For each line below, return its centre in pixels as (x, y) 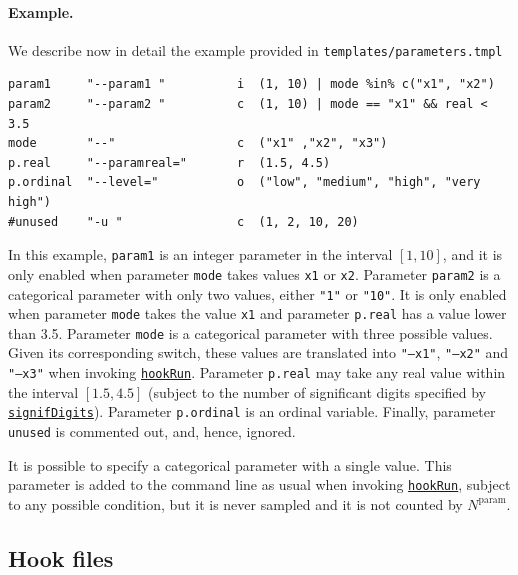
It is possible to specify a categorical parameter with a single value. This (230, 464)
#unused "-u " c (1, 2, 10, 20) (183, 221)
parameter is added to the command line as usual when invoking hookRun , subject (259, 484)
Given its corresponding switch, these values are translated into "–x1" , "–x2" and (258, 352)
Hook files (61, 557)
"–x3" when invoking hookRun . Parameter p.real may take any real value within (257, 372)
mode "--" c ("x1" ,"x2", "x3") (198, 143)
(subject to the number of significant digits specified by (317, 391)
